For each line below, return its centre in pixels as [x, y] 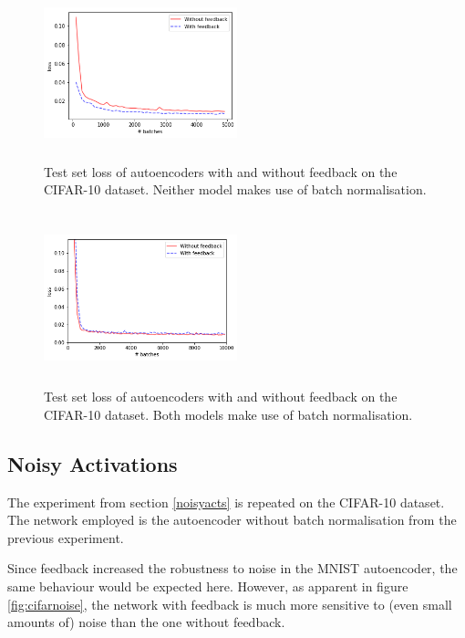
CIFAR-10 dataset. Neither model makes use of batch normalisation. [235, 189]
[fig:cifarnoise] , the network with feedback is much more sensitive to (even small [230, 604]
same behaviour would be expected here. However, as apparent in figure [208, 586]
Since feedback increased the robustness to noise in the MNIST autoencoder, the [232, 568]
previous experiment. [66, 537]
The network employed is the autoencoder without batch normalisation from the [232, 520]
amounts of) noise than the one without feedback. [146, 622]
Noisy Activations [93, 463]
